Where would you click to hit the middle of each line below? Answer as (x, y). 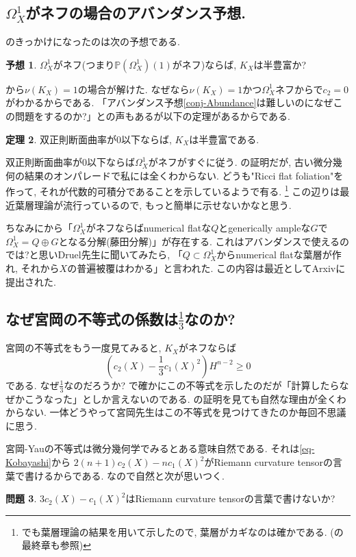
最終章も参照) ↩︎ (56, 545)
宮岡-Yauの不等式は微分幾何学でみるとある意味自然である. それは (153, 448)
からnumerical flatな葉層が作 (279, 255)
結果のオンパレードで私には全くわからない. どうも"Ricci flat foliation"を (184, 175)
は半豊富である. (224, 139)
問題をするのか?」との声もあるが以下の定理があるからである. (152, 115)
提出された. (31, 281)
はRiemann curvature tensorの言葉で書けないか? (230, 498)
